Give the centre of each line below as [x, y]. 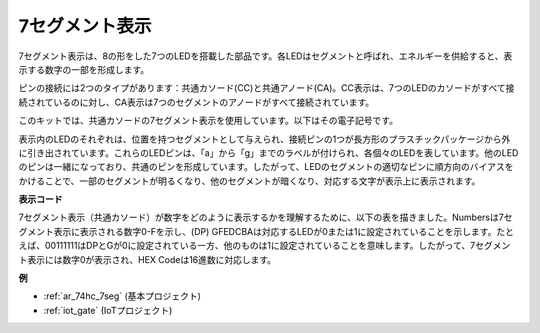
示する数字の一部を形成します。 [84, 69]
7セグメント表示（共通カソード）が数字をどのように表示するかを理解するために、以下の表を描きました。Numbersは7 [261, 217]
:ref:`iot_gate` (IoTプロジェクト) [108, 310]
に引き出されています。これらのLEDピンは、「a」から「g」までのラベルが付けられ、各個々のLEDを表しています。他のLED [268, 152]
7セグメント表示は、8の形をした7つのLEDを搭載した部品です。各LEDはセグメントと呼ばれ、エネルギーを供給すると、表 [265, 56]
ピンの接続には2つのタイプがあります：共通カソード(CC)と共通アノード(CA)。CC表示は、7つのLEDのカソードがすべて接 [266, 88]
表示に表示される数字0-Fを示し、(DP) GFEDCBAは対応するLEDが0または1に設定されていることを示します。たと [284, 231]
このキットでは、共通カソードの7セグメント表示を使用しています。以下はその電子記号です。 [208, 121]
